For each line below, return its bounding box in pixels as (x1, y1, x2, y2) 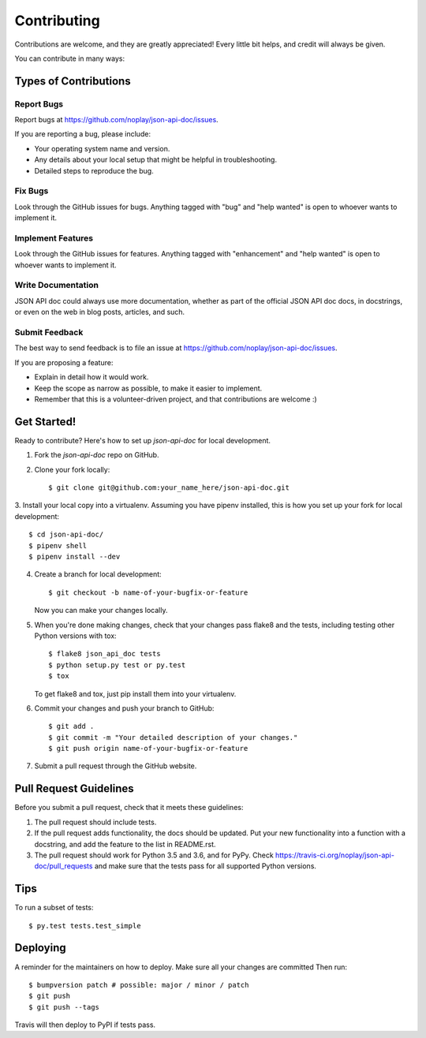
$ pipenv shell (28, 541, 88, 550)
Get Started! (14, 415, 77, 428)
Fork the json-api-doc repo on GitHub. (34, 450, 159, 460)
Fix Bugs (14, 185, 49, 196)
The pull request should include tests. (34, 817, 157, 827)
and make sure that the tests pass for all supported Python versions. (94, 861, 317, 871)
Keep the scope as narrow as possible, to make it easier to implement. (34, 383, 263, 393)
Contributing (14, 12, 100, 29)
